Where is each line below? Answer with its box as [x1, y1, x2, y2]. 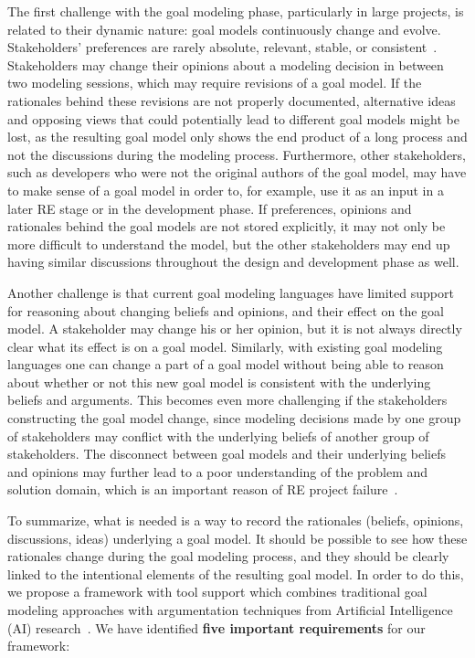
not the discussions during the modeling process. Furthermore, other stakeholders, [7, 144, 466, 164]
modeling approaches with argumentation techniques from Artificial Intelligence [7, 600, 453, 619]
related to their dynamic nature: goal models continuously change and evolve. [7, 19, 441, 38]
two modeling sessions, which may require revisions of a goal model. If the [7, 73, 422, 92]
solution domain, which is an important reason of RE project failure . [7, 480, 398, 499]
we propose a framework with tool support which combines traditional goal [7, 582, 427, 601]
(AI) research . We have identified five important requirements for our [7, 618, 426, 637]
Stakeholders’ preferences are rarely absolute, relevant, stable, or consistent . [7, 37, 438, 57]
